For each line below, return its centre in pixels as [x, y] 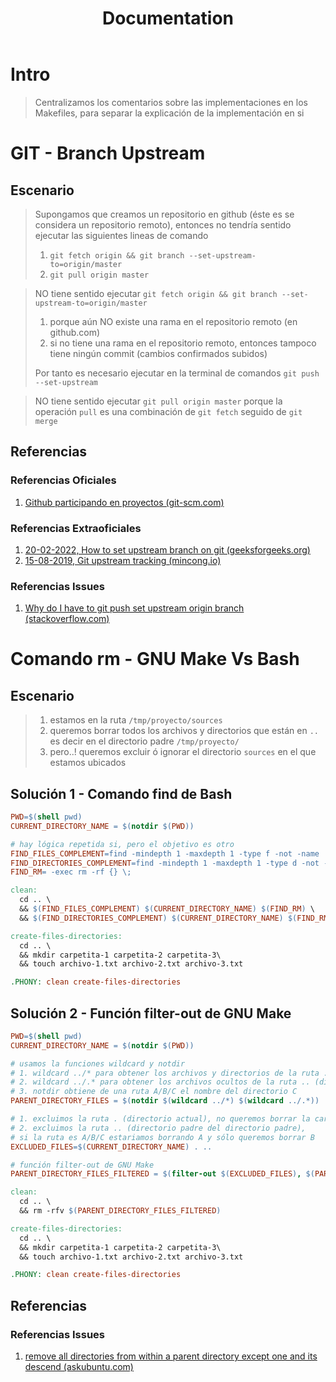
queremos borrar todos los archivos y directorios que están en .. [184, 731]
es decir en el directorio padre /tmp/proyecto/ [144, 741]
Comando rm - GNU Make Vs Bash [155, 659]
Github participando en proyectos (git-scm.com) [124, 502]
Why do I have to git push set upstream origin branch [134, 608]
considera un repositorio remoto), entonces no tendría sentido [163, 224]
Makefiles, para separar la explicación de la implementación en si [169, 113]
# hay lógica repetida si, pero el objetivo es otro [122, 844]
